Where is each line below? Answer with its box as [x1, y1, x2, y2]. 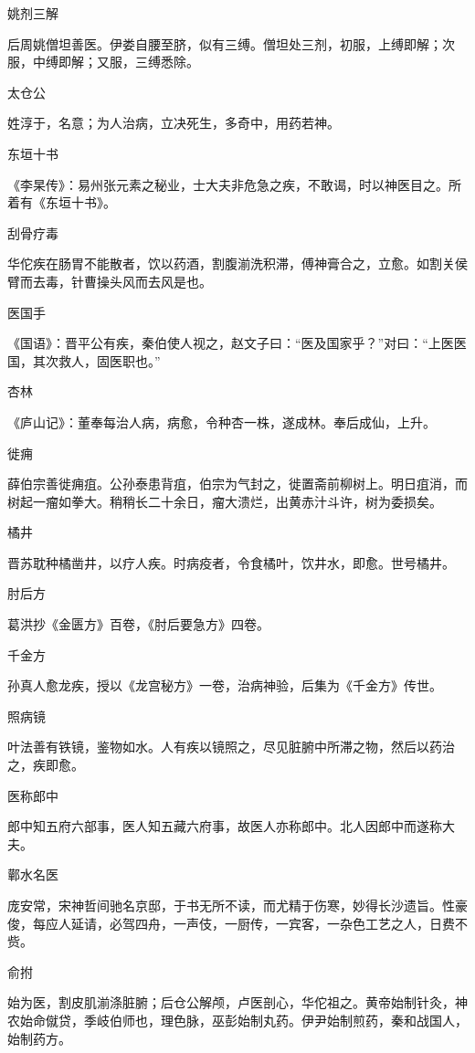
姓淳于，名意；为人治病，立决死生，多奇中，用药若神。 [7, 113, 340, 132]
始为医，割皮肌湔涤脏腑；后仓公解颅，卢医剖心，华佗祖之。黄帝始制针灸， [7, 993, 455, 1012]
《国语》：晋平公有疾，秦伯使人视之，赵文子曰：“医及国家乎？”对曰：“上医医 [7, 333, 467, 353]
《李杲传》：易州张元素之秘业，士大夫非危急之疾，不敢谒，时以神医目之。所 [7, 174, 461, 194]
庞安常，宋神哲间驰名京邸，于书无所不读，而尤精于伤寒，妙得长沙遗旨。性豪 [7, 896, 468, 914]
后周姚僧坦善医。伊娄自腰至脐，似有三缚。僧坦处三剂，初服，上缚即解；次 [7, 34, 455, 53]
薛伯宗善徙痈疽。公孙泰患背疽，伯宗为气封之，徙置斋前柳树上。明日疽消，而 [7, 474, 468, 493]
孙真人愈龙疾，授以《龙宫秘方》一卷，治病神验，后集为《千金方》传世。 [7, 676, 442, 695]
